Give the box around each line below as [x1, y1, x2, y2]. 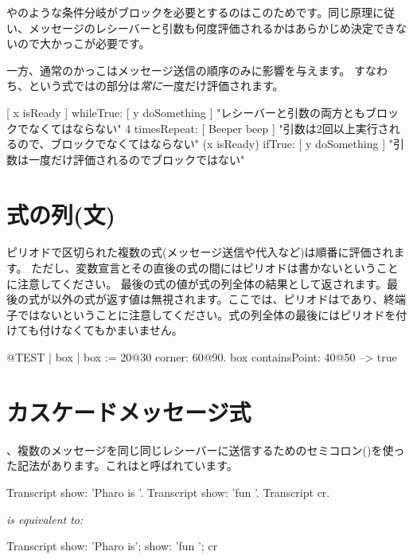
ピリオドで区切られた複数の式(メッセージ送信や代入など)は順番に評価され [6, 244, 394, 260]
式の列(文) [6, 197, 116, 230]
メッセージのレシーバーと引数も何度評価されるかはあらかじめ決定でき [28, 19, 396, 36]
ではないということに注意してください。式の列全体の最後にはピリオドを [17, 306, 396, 322]
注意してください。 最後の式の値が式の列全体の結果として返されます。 [17, 275, 387, 291]
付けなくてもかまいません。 [39, 322, 183, 338]
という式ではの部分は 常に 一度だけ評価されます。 [28, 77, 284, 94]
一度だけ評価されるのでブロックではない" [28, 150, 245, 167]
